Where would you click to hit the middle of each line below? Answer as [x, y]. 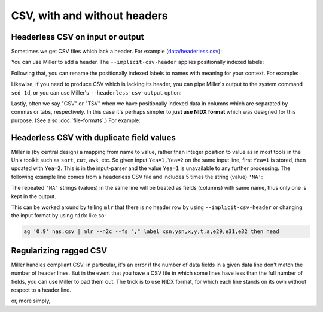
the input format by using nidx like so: [58, 216]
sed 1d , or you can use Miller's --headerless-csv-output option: [96, 92]
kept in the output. [33, 196]
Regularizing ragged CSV [59, 251]
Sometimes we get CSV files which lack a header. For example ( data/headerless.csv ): [117, 52]
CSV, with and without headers [89, 16]
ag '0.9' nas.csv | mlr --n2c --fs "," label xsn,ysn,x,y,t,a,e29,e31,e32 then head [151, 231]
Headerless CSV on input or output [77, 37]
